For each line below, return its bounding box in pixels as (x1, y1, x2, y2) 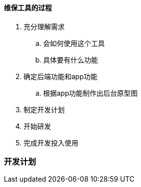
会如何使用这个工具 (43, 39, 105, 47)
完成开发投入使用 (23, 138, 78, 147)
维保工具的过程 (4, 3, 52, 12)
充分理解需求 (23, 22, 65, 31)
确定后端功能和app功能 (23, 72, 98, 81)
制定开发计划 (23, 105, 65, 114)
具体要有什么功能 (43, 55, 98, 64)
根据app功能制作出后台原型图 (43, 88, 138, 97)
